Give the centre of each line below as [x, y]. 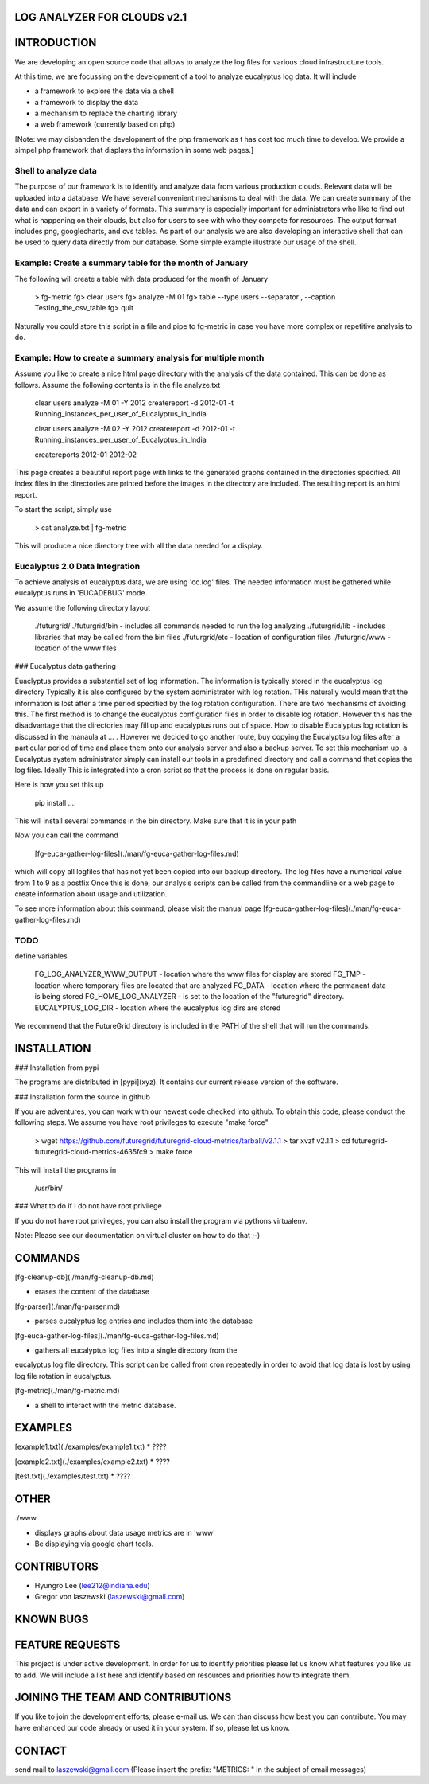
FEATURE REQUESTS [68, 1645]
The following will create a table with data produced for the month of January [141, 279]
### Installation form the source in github [82, 1097]
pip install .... [55, 802]
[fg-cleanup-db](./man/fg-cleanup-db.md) [84, 1277]
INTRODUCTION [56, 43]
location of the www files [75, 648]
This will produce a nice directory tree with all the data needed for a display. [139, 545]
